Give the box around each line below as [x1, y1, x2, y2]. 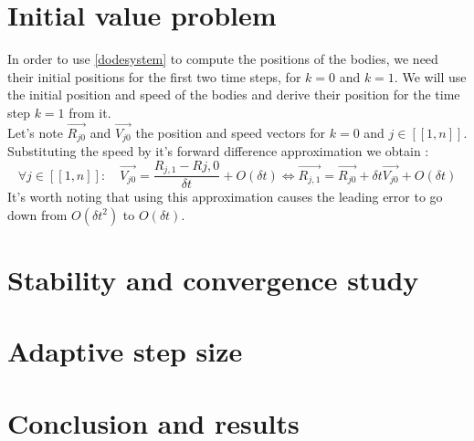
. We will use [394, 67, 467, 86]
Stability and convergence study [7, 261, 419, 299]
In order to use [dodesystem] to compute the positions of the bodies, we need [7, 49, 438, 68]
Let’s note [7, 122, 63, 142]
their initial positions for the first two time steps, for [7, 67, 301, 86]
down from [7, 205, 68, 224]
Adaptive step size [7, 332, 243, 370]
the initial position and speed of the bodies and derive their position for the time [7, 85, 460, 104]
